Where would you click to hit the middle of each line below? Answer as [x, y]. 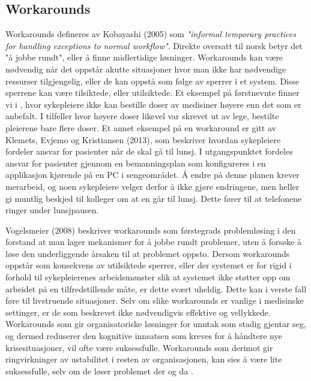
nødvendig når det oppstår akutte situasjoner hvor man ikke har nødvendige [146, 69]
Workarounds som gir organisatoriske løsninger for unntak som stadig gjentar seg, [156, 324]
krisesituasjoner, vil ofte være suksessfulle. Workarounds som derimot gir [139, 347]
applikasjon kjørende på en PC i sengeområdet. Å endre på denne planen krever [152, 175]
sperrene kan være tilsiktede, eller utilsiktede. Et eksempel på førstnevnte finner [152, 93]
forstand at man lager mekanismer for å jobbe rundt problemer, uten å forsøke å [153, 242]
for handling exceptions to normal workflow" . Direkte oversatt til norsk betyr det [154, 45]
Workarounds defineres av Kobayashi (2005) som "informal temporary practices [151, 34]
